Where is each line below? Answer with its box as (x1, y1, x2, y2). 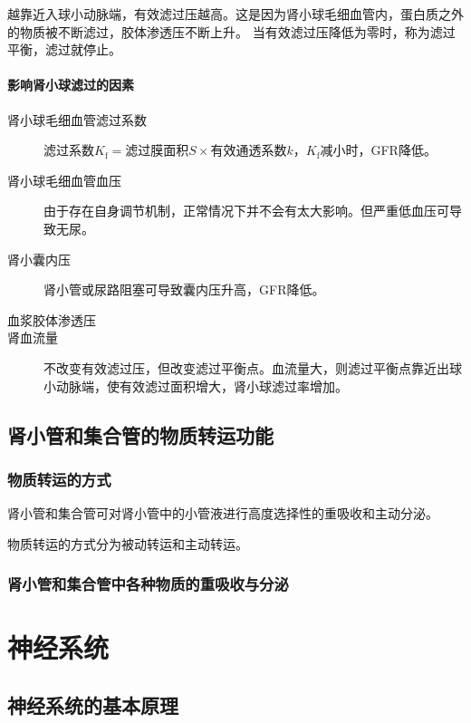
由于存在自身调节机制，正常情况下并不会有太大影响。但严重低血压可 (43, 201, 449, 220)
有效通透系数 (210, 145, 287, 159)
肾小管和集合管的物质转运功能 (7, 420, 274, 448)
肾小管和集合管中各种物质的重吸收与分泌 (7, 573, 289, 595)
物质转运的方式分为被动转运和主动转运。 (7, 534, 248, 553)
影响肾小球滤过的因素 (7, 75, 134, 94)
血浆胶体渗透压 (7, 310, 96, 329)
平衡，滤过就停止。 (7, 40, 121, 59)
